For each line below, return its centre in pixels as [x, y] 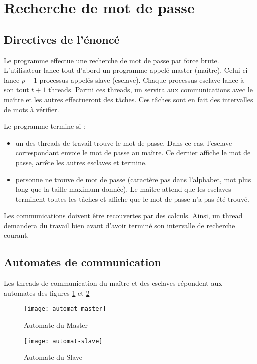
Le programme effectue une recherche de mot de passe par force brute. [112, 60]
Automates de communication [83, 262]
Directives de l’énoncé [62, 39]
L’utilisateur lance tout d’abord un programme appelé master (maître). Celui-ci [126, 70]
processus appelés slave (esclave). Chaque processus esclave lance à [142, 80]
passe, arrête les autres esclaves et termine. [81, 162]
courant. [17, 235]
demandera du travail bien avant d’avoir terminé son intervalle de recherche [120, 225]
